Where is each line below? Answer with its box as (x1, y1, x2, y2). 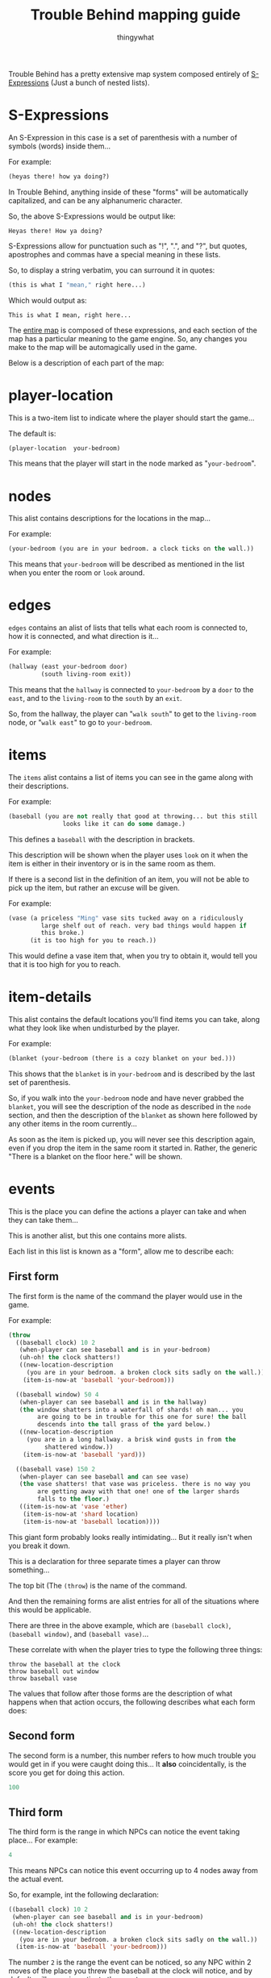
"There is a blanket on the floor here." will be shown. (8, 1151, 183, 1161)
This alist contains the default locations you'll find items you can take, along (8, 1015, 261, 1024)
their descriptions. (8, 781, 69, 791)
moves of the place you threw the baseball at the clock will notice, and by (8, 1966, 252, 1976)
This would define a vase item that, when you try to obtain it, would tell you (8, 951, 258, 961)
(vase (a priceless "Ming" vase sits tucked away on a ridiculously (8, 914, 244, 922)
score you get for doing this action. (8, 1767, 125, 1777)
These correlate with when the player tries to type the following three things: (8, 1644, 263, 1655)
